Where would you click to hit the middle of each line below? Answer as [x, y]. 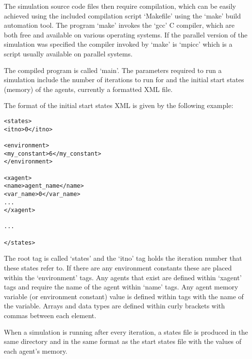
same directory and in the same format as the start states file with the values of [123, 341]
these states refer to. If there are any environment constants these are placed [118, 268]
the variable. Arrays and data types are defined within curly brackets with [115, 306]
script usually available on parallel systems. [68, 53]
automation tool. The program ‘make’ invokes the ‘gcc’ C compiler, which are [119, 25]
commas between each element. [50, 315]
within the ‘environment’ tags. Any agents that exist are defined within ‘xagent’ [123, 277]
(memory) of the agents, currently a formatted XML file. [88, 89]
